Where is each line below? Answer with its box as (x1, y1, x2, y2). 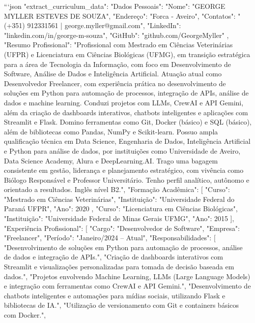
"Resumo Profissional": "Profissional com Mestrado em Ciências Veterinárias (4, 39, 233, 50)
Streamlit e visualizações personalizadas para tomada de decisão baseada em (4, 261, 234, 272)
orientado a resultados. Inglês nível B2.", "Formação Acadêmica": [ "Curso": (4, 184, 230, 194)
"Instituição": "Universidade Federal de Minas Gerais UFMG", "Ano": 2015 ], (4, 213, 234, 224)
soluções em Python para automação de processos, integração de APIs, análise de (4, 88, 249, 98)
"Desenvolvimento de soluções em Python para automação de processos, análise (4, 242, 243, 252)
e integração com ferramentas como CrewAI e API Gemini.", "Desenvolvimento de (4, 281, 251, 291)
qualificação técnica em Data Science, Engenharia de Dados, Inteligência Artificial (4, 136, 251, 146)
